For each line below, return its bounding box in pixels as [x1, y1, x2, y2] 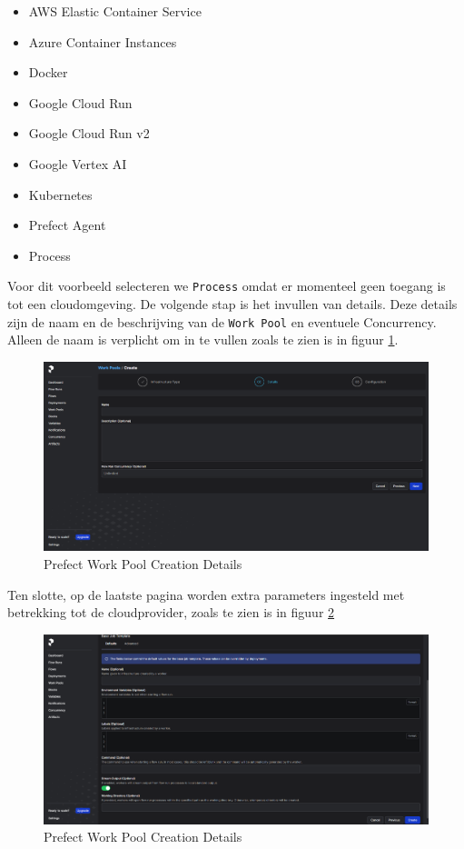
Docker [28, 63, 68, 82]
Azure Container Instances [28, 32, 177, 51]
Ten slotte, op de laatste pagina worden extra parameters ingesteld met [7, 584, 405, 604]
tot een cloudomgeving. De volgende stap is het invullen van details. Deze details [7, 295, 458, 313]
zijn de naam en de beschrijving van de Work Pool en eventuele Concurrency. [7, 312, 437, 331]
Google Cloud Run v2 [28, 124, 150, 143]
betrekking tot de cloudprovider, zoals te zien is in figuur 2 [7, 603, 335, 622]
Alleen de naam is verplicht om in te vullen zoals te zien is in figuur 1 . [7, 330, 399, 349]
